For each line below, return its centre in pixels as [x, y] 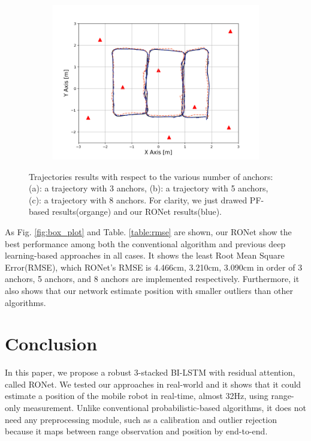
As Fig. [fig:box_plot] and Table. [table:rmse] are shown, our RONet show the [148, 231]
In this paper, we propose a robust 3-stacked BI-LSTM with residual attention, [150, 372]
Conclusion [51, 343]
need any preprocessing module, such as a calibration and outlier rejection [141, 419]
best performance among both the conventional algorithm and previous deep [145, 243]
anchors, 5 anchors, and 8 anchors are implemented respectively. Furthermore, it [152, 279]
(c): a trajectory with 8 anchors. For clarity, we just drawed [138, 199]
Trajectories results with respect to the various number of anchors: [151, 176]
